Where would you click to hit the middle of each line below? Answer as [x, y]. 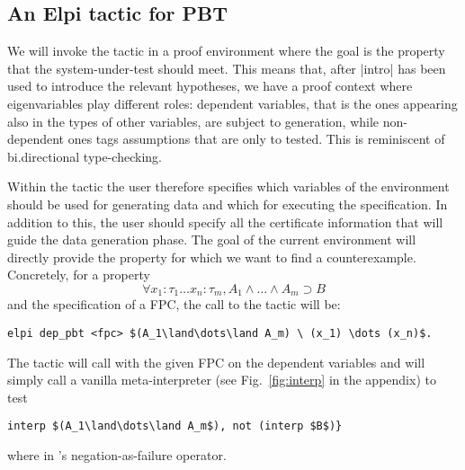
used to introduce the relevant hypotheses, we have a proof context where [210, 86]
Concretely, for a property [79, 275]
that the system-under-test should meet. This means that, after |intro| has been [227, 68]
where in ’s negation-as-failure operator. [117, 455]
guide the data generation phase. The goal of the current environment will [212, 239]
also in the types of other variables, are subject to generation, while [193, 121]
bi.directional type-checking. [85, 156]
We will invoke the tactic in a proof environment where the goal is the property [226, 51]
